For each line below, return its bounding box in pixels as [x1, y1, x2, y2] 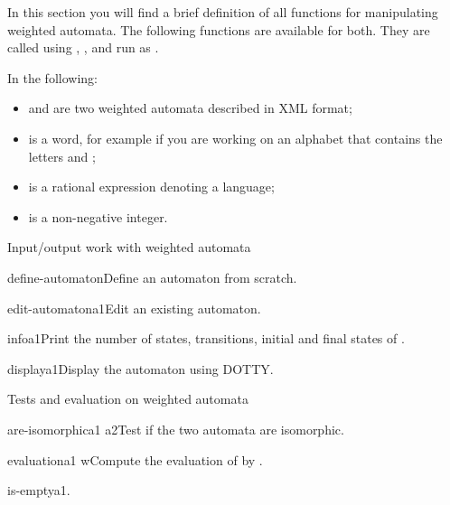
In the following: [7, 68, 98, 87]
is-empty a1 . [7, 481, 70, 500]
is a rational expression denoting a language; [28, 177, 275, 196]
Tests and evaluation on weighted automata [7, 389, 248, 408]
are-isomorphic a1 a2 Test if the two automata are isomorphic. [7, 419, 344, 438]
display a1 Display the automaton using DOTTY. [7, 359, 274, 378]
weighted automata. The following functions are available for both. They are [7, 20, 430, 39]
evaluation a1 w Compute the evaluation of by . [7, 450, 263, 469]
